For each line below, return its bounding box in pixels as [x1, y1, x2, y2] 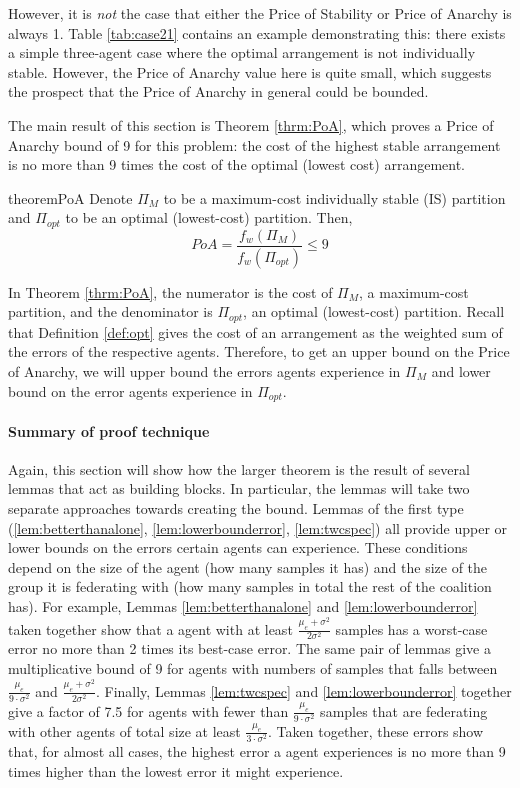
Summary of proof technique [8, 420, 210, 441]
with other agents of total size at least [8, 720, 241, 741]
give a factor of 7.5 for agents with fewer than [8, 700, 289, 721]
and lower [431, 360, 491, 381]
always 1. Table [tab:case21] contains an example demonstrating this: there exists [8, 22, 506, 43]
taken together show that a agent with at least [8, 618, 293, 639]
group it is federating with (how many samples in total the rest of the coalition [8, 576, 492, 597]
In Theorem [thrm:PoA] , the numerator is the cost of [8, 281, 333, 302]
